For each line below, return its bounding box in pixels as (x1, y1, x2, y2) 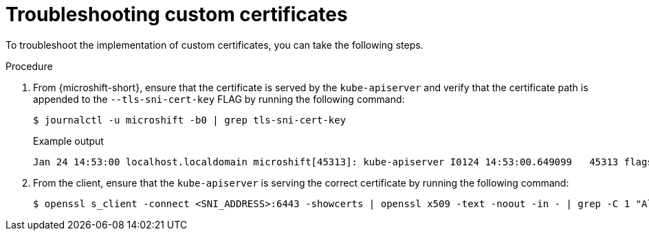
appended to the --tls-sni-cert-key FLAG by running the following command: (33, 93, 405, 105)
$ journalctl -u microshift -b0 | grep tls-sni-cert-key (33, 114, 346, 126)
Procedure (5, 60, 53, 72)
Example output (33, 134, 104, 147)
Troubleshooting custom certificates (5, 3, 348, 26)
